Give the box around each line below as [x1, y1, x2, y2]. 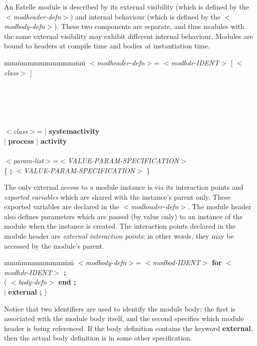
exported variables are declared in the [4, 201, 119, 212]
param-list [13, 155, 44, 165]
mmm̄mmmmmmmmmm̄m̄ [4, 57, 86, 67]
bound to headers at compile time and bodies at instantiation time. [4, 40, 210, 51]
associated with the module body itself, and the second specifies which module [4, 313, 244, 324]
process [8, 135, 34, 146]
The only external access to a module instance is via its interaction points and [4, 182, 244, 192]
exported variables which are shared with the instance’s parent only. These [4, 191, 231, 202]
